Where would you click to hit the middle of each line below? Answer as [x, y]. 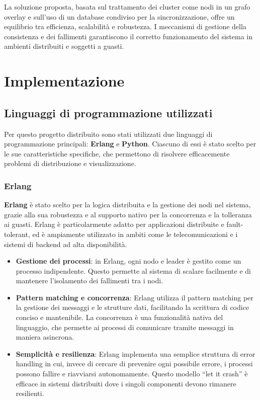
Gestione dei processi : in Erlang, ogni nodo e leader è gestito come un [128, 261]
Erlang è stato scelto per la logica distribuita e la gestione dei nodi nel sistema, [127, 205]
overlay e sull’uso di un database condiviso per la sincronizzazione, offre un [119, 16]
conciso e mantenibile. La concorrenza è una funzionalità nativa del [119, 317]
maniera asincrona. [45, 337]
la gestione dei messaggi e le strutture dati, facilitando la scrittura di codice [133, 307]
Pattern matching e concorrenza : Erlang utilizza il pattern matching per [135, 297]
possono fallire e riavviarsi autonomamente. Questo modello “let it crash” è [132, 374]
